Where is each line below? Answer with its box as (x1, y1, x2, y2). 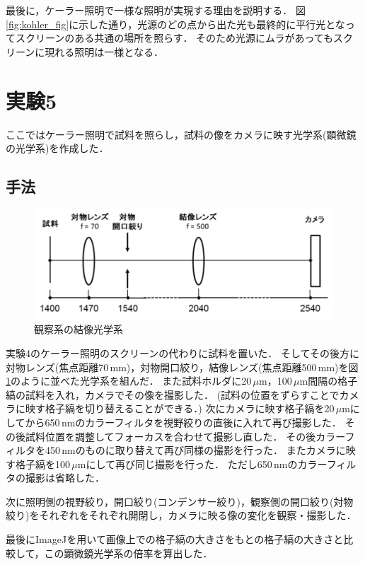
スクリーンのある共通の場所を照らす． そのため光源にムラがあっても (15, 30, 334, 45)
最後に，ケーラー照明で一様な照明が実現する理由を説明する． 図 (6, 3, 306, 17)
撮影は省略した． (25, 470, 105, 485)
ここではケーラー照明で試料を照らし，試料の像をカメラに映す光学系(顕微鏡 (6, 127, 357, 141)
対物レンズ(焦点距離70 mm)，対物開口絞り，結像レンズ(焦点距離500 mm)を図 (6, 359, 359, 374)
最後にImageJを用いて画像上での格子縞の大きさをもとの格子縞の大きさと (6, 532, 344, 547)
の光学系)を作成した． (6, 141, 109, 156)
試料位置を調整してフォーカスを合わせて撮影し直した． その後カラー (25, 429, 345, 443)
